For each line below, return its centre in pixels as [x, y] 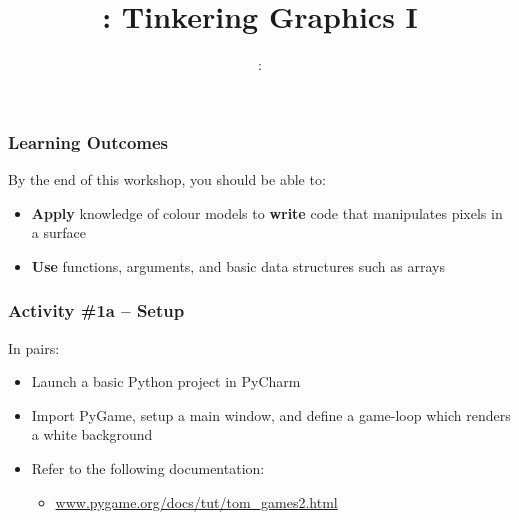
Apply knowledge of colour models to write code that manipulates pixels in [267, 212]
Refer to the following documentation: [148, 467]
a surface [58, 232]
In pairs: [34, 347]
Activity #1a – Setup [96, 310]
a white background [92, 434]
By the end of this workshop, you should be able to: [167, 179]
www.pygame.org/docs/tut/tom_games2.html [196, 501]
